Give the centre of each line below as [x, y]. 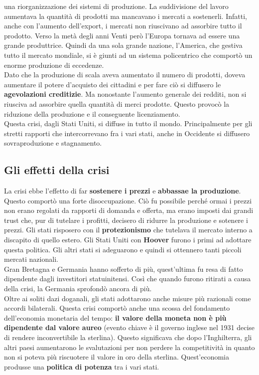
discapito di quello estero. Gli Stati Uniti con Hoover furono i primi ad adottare [128, 240]
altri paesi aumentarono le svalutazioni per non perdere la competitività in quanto [129, 347]
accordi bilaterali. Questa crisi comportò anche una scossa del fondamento [117, 308]
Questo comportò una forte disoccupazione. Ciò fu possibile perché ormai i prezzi [128, 200]
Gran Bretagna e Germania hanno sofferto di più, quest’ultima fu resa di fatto [124, 269]
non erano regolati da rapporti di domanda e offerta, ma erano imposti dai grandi [129, 210]
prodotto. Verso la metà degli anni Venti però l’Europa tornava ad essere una [122, 35]
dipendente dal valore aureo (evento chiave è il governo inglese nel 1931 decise [129, 327]
